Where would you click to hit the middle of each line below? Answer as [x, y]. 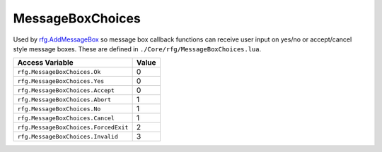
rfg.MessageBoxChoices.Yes [61, 81]
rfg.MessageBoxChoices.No [59, 109]
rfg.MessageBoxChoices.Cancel [66, 118]
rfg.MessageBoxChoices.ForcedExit [73, 127]
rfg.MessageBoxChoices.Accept [66, 90]
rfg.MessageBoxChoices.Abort [64, 100]
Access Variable [45, 63]
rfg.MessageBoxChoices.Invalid [68, 136]
